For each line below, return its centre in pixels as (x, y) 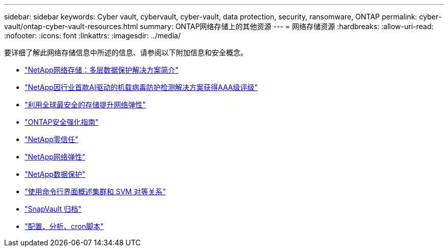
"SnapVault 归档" (53, 209)
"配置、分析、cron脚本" (64, 226)
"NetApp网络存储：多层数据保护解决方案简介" (102, 70)
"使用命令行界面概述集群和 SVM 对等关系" (95, 191)
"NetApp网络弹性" (55, 157)
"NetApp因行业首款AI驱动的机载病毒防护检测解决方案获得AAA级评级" (141, 87)
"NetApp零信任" (52, 139)
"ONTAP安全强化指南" (62, 122)
